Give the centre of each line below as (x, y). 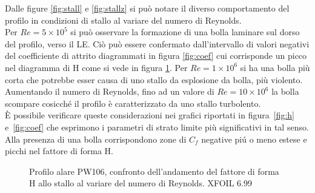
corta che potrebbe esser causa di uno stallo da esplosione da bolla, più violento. (154, 79)
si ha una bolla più (275, 67)
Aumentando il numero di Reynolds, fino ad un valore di (110, 91)
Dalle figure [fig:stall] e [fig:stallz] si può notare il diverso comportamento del (147, 8)
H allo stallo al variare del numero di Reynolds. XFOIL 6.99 (141, 183)
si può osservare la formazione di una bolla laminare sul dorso (185, 32)
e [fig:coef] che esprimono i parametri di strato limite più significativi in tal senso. (157, 127)
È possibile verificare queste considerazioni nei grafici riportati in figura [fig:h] (150, 115)
